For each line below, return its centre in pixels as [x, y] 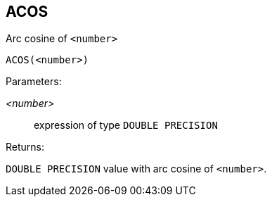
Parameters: [34, 82]
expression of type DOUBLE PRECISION [126, 125]
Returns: [25, 147]
